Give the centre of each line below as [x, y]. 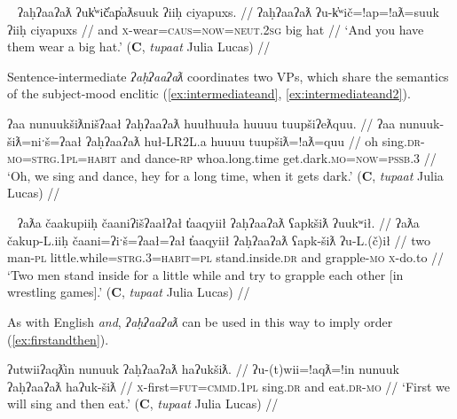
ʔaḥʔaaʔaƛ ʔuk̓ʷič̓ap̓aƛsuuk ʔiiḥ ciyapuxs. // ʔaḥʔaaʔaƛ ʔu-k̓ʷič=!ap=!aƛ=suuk [228, 12]
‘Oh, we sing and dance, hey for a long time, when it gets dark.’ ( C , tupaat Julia [225, 175]
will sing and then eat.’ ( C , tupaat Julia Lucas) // [143, 403]
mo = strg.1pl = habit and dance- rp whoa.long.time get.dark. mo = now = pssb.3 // [222, 158]
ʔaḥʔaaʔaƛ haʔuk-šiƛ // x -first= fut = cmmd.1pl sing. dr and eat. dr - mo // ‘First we [228, 386]
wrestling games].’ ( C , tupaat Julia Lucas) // [129, 292]
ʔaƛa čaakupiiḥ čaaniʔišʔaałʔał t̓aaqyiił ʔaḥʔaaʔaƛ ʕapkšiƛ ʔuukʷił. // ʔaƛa [218, 222]
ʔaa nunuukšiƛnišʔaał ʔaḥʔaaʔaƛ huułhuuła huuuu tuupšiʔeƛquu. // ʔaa [201, 123]
